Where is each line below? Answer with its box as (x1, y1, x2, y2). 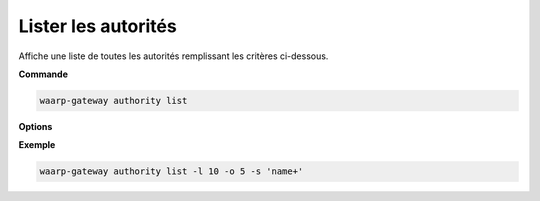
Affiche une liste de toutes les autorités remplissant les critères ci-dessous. (18, 50, 329, 62)
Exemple (18, 139, 56, 151)
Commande (18, 68, 69, 80)
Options (18, 120, 53, 132)
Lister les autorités (18, 15, 177, 37)
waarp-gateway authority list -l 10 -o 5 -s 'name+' (39, 166, 304, 177)
